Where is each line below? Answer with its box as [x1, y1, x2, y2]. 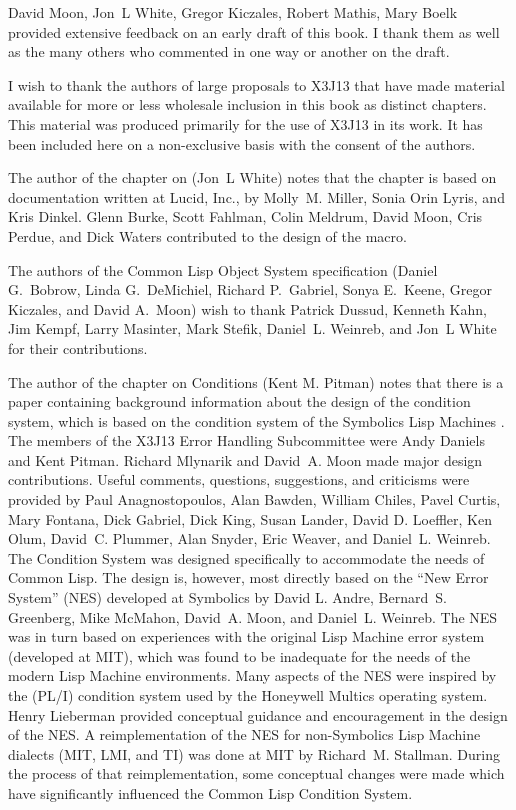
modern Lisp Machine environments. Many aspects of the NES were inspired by [8, 665, 497, 686]
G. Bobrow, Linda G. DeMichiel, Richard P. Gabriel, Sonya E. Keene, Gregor [8, 279, 493, 300]
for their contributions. [8, 337, 148, 358]
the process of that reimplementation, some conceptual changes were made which [8, 763, 505, 784]
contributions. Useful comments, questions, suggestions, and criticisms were [8, 469, 470, 490]
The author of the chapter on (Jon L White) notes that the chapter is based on [8, 167, 497, 188]
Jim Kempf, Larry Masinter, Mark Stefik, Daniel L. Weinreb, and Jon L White [8, 318, 497, 339]
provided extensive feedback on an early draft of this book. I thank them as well [8, 21, 500, 42]
